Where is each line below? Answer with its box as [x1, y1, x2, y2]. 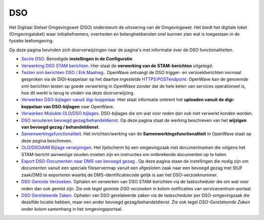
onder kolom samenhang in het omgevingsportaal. [21, 206, 123, 212]
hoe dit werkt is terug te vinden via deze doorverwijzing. [21, 90, 135, 96]
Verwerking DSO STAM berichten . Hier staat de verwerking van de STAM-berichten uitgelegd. [21, 62, 214, 68]
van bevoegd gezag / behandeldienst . [21, 124, 100, 130]
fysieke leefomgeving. [9, 38, 54, 44]
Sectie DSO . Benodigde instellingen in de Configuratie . [21, 56, 134, 62]
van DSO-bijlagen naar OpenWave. [43, 103, 114, 109]
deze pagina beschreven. [21, 138, 73, 143]
